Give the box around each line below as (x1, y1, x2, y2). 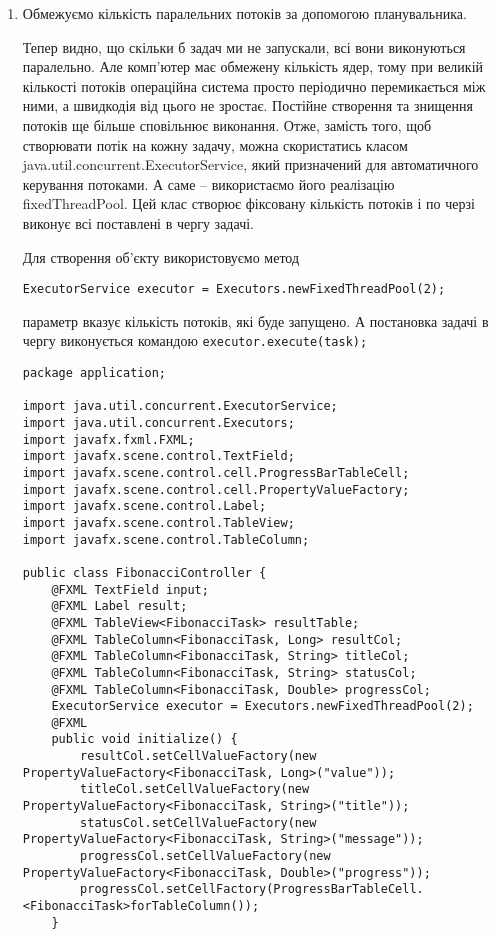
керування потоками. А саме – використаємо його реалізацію (22, 173, 395, 194)
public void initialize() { (51, 732, 238, 747)
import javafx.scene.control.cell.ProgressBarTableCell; (22, 465, 410, 480)
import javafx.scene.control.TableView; (22, 515, 295, 530)
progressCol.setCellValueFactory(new (80, 849, 331, 864)
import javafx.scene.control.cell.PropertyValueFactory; (22, 482, 410, 497)
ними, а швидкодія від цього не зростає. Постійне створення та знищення (22, 95, 473, 116)
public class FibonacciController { (22, 565, 267, 580)
